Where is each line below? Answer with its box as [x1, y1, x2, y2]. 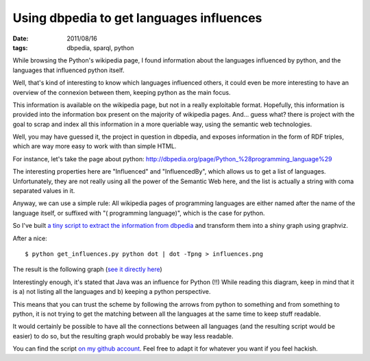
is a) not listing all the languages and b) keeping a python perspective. [12, 288, 211, 296]
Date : [12, 34, 29, 43]
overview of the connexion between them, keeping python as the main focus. [12, 88, 231, 96]
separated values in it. [12, 187, 75, 195]
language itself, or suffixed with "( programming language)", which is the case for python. [12, 209, 265, 217]
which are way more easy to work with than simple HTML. [12, 142, 177, 150]
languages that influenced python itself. [12, 66, 125, 74]
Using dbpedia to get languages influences [12, 10, 262, 25]
